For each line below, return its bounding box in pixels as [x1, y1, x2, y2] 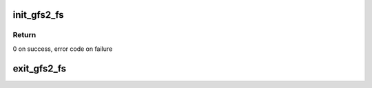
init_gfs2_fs [12, 9, 65, 21]
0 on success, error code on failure [12, 45, 113, 53]
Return [12, 30, 37, 40]
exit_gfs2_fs [12, 63, 67, 74]
